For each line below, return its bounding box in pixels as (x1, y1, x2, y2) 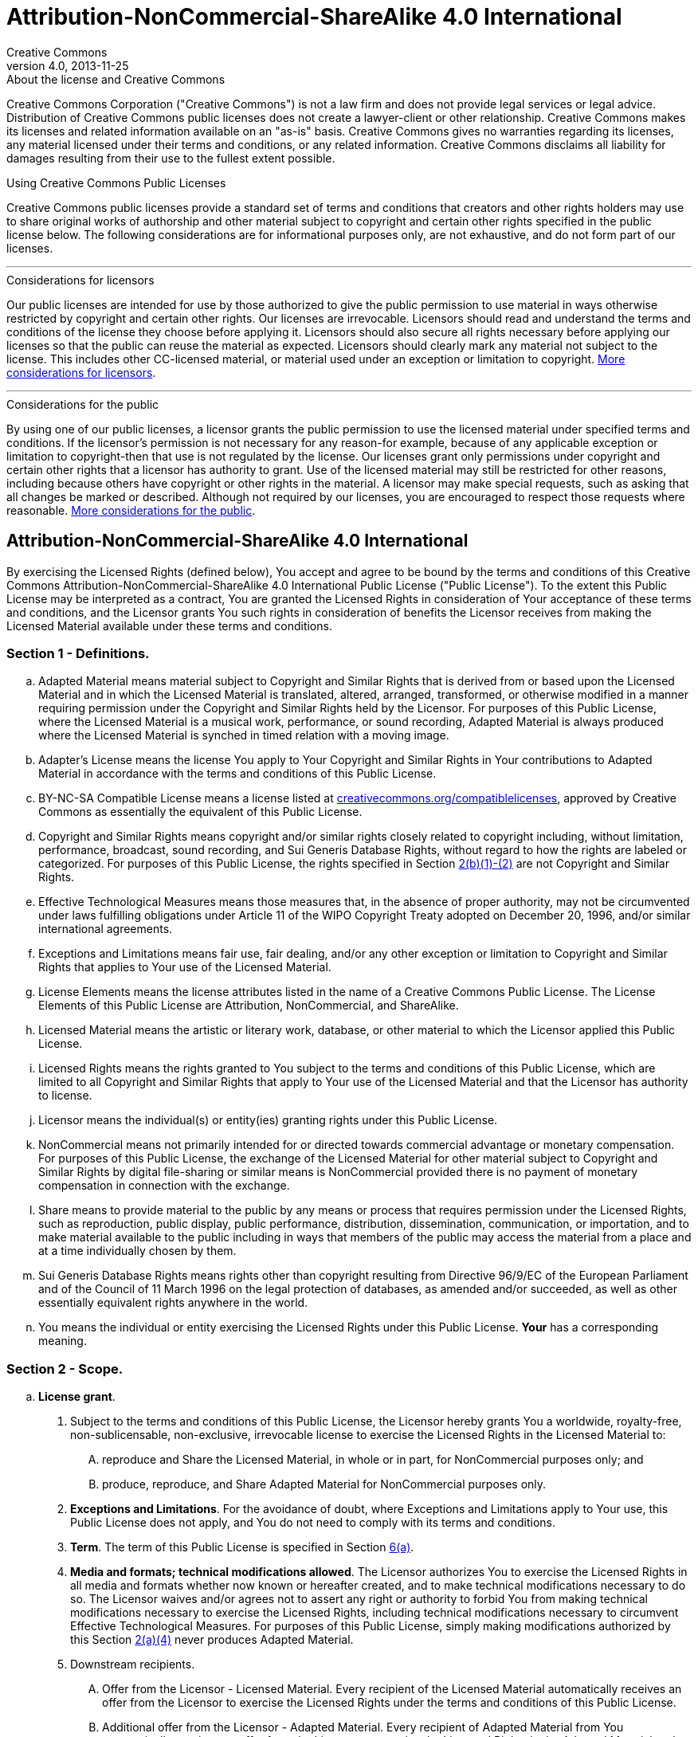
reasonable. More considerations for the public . (6, 503, 256, 517)
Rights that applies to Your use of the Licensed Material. (38, 960, 331, 974)
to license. (38, 1088, 92, 1103)
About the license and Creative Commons (6, 72, 225, 86)
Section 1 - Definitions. (6, 645, 150, 661)
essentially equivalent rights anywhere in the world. (38, 1296, 308, 1310)
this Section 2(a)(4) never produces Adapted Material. (70, 1633, 354, 1647)
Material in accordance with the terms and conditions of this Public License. (38, 767, 437, 781)
